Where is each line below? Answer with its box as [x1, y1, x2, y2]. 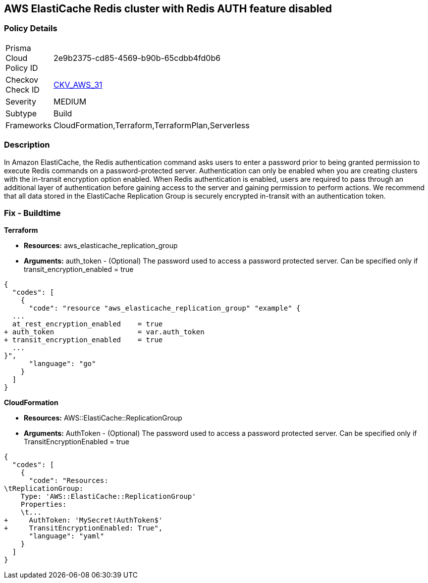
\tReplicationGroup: [4, 484, 84, 493]
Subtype [5, 108, 37, 118]
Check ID [5, 84, 40, 95]
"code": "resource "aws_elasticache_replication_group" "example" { [29, 304, 301, 313]
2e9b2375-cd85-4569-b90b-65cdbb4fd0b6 [53, 53, 221, 63]
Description [4, 140, 50, 150]
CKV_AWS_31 [53, 79, 103, 90]
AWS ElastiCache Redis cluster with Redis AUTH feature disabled [4, 2, 332, 15]
